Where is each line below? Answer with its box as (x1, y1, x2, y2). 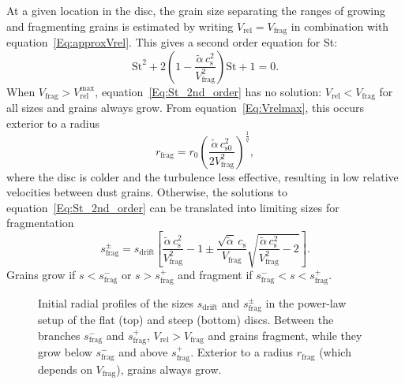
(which (319, 344, 351, 360)
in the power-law (265, 294, 347, 311)
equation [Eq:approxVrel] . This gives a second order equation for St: (6, 34, 338, 50)
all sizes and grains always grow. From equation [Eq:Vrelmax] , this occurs (6, 99, 364, 116)
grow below (38, 344, 92, 360)
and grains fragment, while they (208, 326, 362, 343)
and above (118, 344, 168, 360)
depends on (38, 360, 92, 377)
